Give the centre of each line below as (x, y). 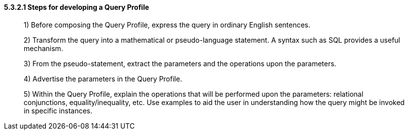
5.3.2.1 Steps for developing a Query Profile (77, 7)
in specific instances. (58, 110)
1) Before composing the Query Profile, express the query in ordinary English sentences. (167, 25)
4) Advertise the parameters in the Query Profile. (103, 79)
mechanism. (43, 48)
